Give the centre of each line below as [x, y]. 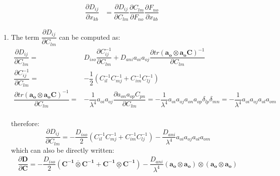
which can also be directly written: [62, 150]
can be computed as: [90, 37]
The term [25, 37]
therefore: [25, 123]
